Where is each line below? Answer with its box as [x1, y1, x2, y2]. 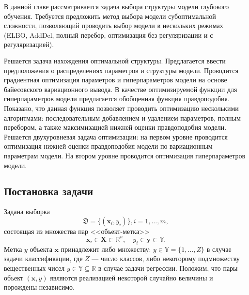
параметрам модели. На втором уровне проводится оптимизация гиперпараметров [4, 150, 246, 160]
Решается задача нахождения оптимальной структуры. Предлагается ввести [4, 55, 226, 65]
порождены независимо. [4, 282, 75, 292]
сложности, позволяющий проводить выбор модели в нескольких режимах [4, 20, 223, 31]
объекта [30, 244, 52, 254]
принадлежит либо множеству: [61, 244, 151, 254]
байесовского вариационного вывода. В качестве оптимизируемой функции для [4, 84, 237, 94]
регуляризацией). [4, 39, 54, 49]
